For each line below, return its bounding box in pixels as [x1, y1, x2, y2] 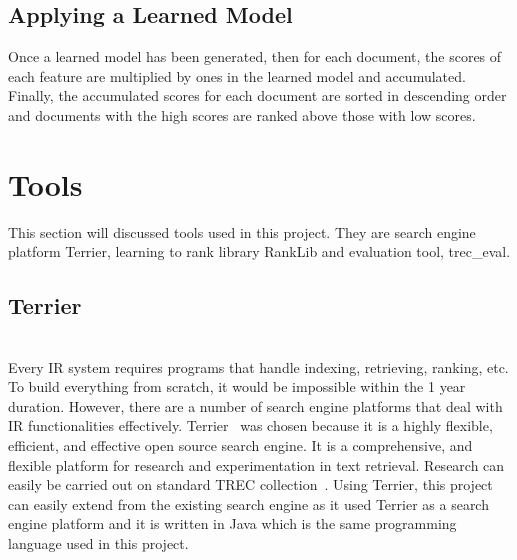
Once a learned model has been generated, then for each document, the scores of [8, 46, 502, 67]
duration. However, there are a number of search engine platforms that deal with [8, 395, 503, 416]
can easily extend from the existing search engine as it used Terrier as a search [8, 493, 489, 514]
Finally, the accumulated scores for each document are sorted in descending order [8, 85, 507, 106]
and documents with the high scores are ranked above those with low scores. [8, 104, 476, 125]
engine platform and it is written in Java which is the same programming [8, 513, 457, 534]
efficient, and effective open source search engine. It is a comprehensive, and [8, 435, 473, 456]
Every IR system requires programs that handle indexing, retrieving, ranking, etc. [8, 356, 509, 377]
